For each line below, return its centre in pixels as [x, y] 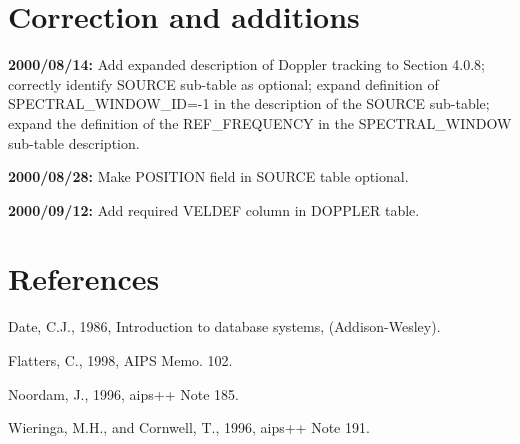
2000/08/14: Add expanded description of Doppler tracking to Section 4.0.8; [247, 64]
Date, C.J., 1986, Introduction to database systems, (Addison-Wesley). [224, 326]
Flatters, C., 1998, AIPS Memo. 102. [120, 360]
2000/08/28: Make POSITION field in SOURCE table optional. [208, 176]
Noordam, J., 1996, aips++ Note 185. [123, 393]
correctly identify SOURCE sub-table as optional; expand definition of [223, 83]
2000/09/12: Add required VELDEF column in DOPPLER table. [214, 209]
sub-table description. [74, 142]
